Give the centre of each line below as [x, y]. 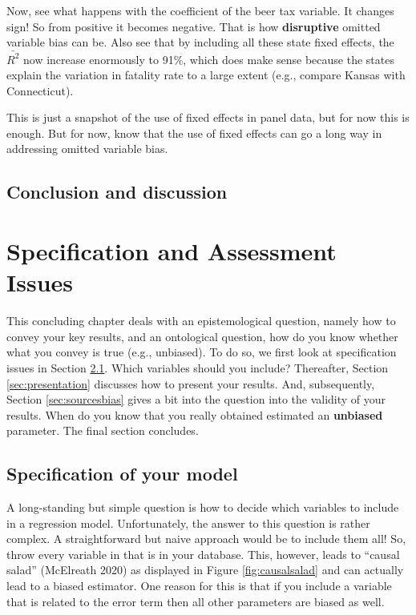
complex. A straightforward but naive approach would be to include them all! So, [206, 539]
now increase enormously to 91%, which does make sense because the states [208, 59]
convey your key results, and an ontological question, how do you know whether [202, 336]
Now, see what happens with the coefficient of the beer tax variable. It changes [200, 10]
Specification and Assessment [172, 251]
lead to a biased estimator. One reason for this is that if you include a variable [199, 586]
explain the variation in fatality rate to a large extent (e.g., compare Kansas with [206, 75]
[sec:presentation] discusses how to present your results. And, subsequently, [191, 383]
